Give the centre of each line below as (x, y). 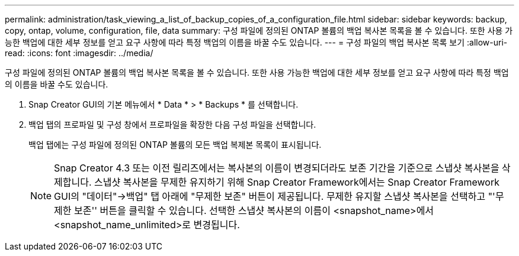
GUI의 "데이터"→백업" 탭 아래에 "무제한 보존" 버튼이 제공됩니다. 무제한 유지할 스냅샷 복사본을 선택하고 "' (275, 196)
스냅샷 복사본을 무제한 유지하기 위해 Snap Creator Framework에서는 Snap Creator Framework (297, 182)
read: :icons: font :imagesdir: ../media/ (79, 53)
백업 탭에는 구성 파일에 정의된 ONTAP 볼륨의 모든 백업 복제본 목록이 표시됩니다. (175, 145)
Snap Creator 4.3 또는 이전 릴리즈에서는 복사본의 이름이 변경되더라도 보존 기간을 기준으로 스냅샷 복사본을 (277, 168)
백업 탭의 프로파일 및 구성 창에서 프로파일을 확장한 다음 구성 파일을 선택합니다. (172, 124)
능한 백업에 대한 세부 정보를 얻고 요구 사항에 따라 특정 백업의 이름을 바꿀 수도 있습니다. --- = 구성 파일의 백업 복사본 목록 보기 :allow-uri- (256, 42)
